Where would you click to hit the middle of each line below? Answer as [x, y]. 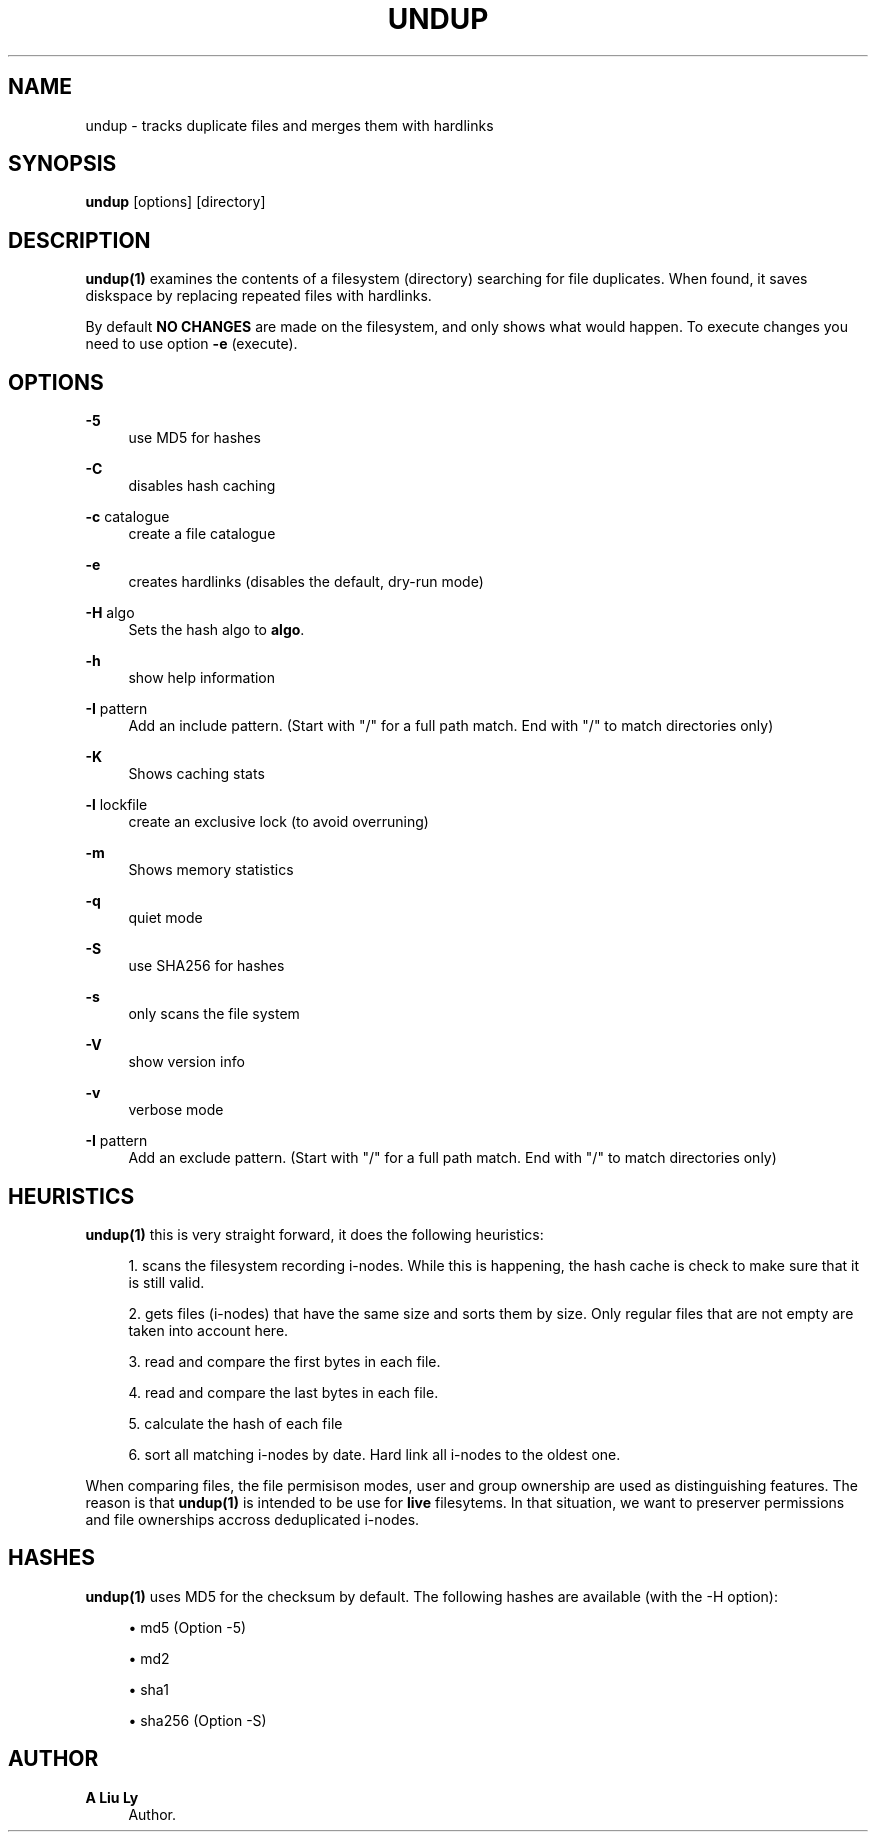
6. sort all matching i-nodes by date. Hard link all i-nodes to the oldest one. [374, 1454]
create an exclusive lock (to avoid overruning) [278, 822]
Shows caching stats [196, 774]
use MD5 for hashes [194, 438]
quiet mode [165, 918]
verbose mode [176, 1110]
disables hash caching [202, 486]
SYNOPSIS [62, 164]
